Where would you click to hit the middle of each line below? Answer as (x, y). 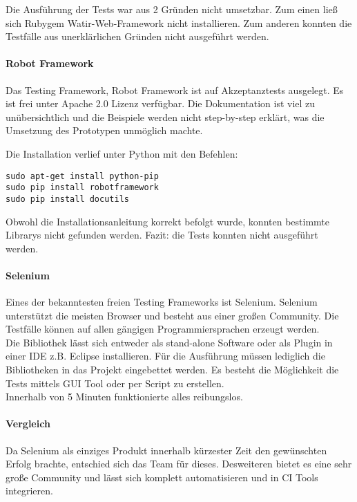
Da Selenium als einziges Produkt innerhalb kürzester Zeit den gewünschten (166, 450)
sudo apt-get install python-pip (82, 176)
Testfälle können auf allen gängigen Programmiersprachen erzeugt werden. (163, 329)
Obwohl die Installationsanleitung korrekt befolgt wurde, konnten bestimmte (167, 221)
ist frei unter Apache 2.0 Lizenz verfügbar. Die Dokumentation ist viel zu (161, 103)
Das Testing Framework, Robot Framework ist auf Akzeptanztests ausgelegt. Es (175, 90)
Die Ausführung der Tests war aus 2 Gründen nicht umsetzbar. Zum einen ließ (172, 9)
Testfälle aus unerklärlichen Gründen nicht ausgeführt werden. (137, 36)
